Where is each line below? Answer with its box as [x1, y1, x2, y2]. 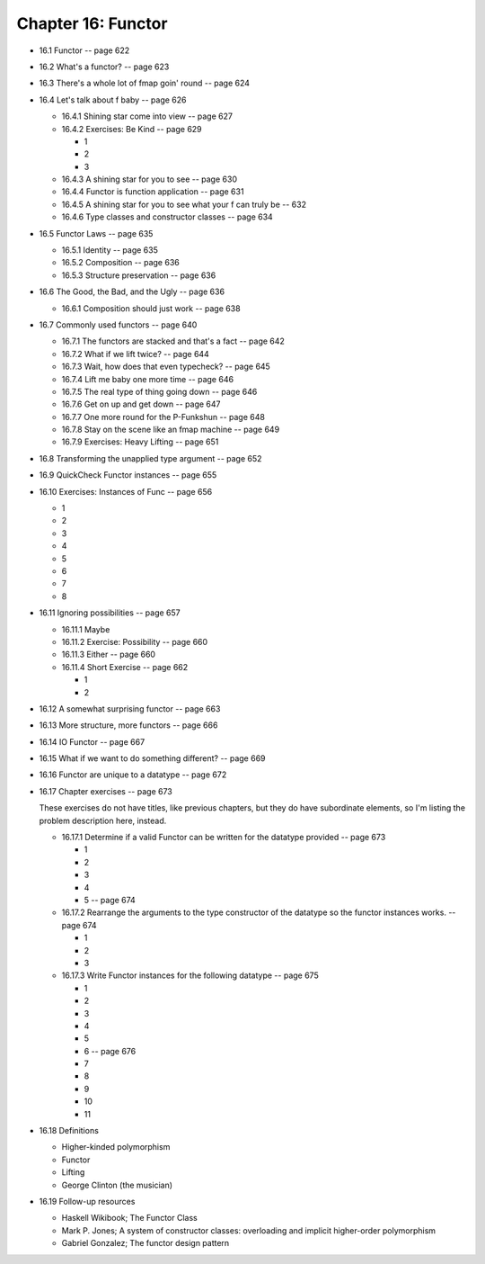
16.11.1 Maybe [61, 623, 110, 634]
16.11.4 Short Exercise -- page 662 [61, 661, 189, 672]
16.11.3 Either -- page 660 [61, 649, 156, 660]
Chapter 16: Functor [16, 13, 168, 33]
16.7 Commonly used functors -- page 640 [39, 319, 198, 330]
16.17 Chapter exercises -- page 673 [39, 785, 172, 796]
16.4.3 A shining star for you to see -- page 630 [61, 174, 238, 184]
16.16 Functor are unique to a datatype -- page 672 [39, 769, 227, 780]
